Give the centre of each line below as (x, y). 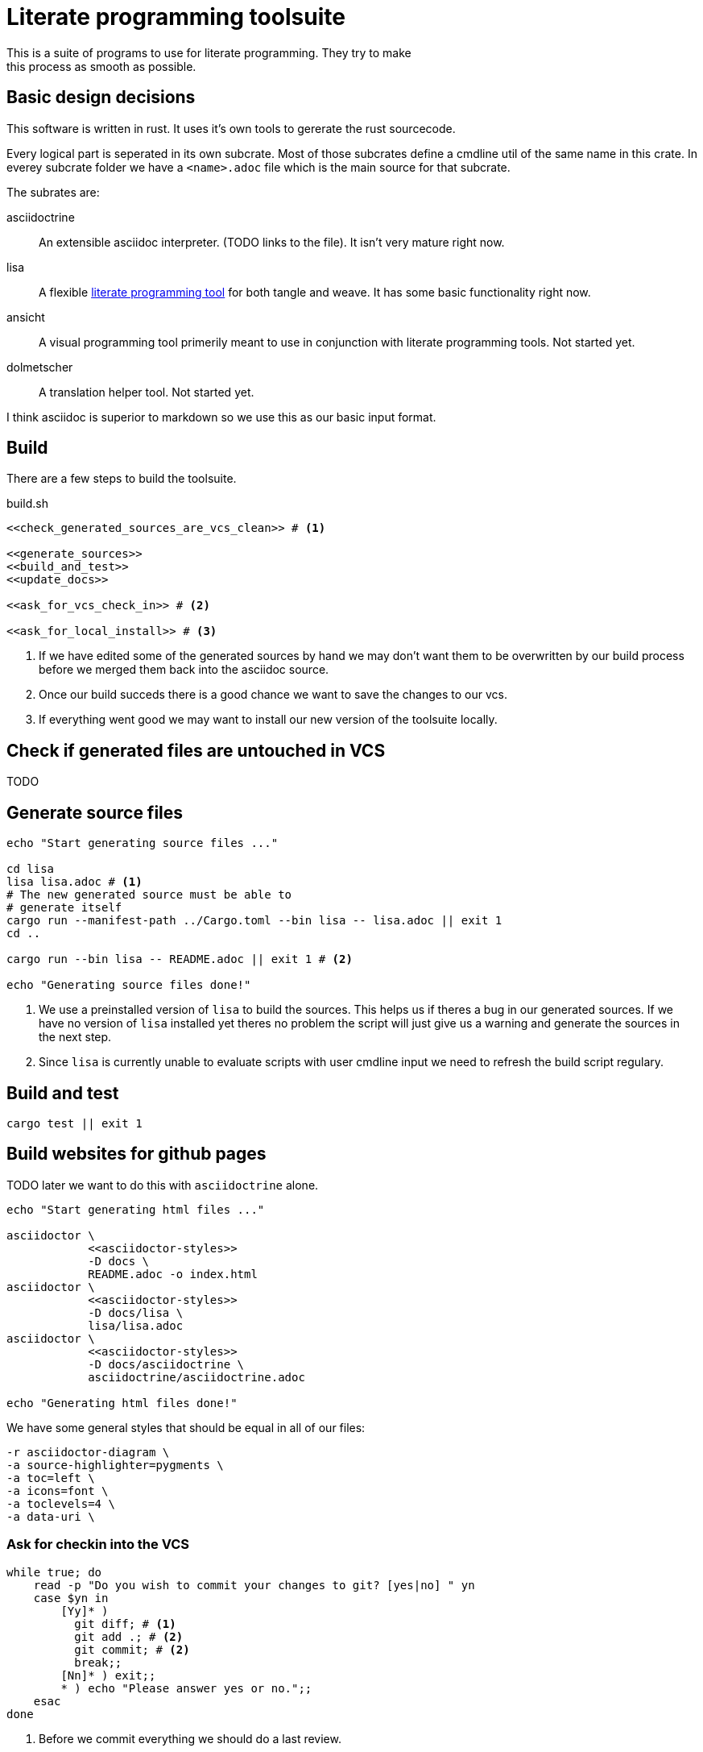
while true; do (54, 1572)
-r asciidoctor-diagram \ (88, 1452)
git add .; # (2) (129, 1636)
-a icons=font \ (58, 1490)
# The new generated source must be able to (149, 895)
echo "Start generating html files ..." (136, 1209)
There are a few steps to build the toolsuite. (122, 479)
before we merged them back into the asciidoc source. (184, 670)
